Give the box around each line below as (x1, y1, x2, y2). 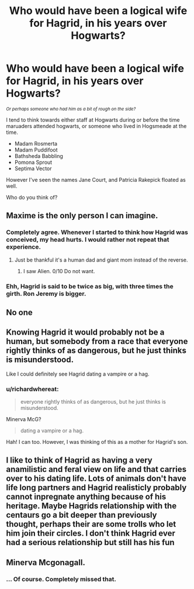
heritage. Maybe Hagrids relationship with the (6, 501, 177, 511)
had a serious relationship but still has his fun (6, 538, 175, 547)
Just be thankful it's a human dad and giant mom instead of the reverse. (14, 256, 188, 263)
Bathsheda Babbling (14, 152, 63, 159)
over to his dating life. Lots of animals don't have (6, 474, 186, 484)
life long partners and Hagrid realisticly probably (6, 483, 187, 492)
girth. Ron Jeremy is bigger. (6, 290, 86, 298)
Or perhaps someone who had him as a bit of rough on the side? (6, 106, 136, 112)
